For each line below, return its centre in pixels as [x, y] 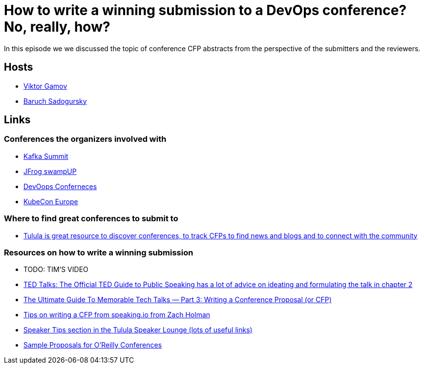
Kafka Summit [46, 156]
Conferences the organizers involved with [85, 139]
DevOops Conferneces [60, 186]
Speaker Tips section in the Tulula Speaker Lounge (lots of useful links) [138, 330]
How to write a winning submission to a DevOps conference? [205, 10]
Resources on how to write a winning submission [99, 252]
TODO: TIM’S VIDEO [56, 270]
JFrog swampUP [50, 171]
